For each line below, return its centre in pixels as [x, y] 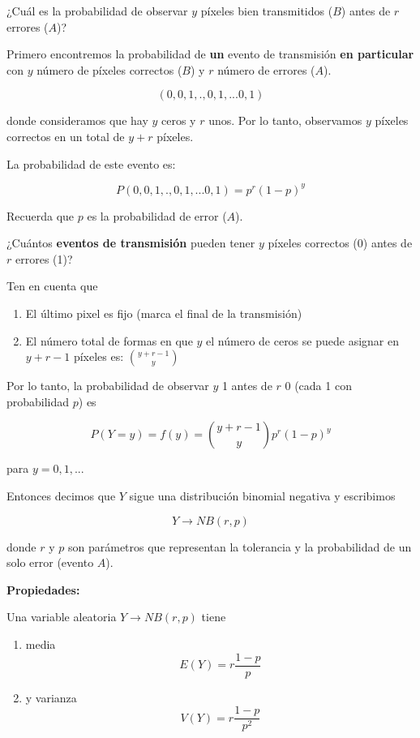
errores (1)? [44, 258]
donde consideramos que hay [77, 120]
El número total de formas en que [109, 340]
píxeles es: [99, 356]
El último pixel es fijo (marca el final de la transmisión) [164, 313]
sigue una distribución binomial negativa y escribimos [262, 496]
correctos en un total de [66, 136]
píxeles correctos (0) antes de [340, 243]
